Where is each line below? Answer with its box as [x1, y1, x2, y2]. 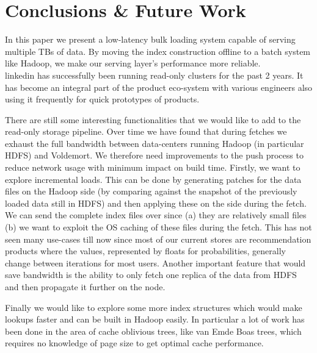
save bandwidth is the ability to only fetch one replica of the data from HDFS [5, 268, 297, 281]
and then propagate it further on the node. [5, 280, 166, 293]
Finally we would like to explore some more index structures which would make [5, 301, 302, 313]
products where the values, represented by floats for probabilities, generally [5, 244, 286, 257]
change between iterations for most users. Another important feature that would [5, 256, 306, 269]
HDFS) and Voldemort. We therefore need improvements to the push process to [5, 149, 304, 162]
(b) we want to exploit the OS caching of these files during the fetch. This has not [5, 221, 312, 234]
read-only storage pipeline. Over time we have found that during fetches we [5, 125, 287, 138]
